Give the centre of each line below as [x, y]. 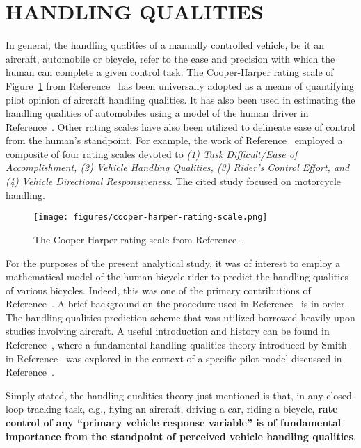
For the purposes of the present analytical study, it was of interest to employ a [173, 263]
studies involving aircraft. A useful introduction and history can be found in [168, 331]
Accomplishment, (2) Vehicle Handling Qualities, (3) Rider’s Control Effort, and [178, 167]
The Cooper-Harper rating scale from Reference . [139, 239]
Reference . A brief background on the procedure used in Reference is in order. [177, 304]
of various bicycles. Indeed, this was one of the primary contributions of [158, 290]
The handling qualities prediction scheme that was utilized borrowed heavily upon [180, 317]
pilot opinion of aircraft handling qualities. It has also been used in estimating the [180, 99]
